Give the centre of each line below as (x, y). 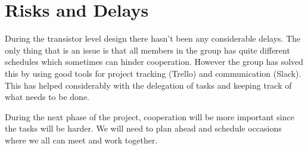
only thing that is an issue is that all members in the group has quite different (147, 50)
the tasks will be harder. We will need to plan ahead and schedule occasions (143, 128)
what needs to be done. (47, 97)
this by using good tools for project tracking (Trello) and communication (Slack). (153, 73)
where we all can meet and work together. (81, 140)
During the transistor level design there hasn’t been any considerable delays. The (153, 38)
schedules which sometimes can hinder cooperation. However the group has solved (154, 62)
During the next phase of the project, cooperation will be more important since (150, 116)
